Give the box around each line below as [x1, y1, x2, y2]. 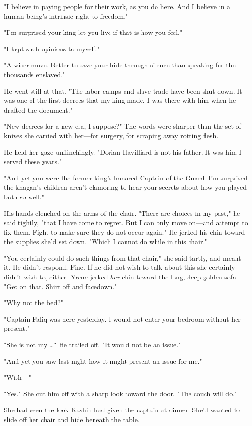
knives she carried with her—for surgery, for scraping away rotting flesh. [4, 130, 219, 140]
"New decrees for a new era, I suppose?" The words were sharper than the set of [4, 121, 241, 131]
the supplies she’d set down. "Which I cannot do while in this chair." [4, 236, 207, 246]
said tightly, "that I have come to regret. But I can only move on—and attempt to [4, 217, 248, 228]
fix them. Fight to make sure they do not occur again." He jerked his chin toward [4, 227, 245, 237]
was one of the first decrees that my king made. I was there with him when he [4, 95, 236, 105]
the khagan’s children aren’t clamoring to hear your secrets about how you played [4, 182, 247, 192]
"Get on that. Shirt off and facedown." [4, 281, 117, 291]
